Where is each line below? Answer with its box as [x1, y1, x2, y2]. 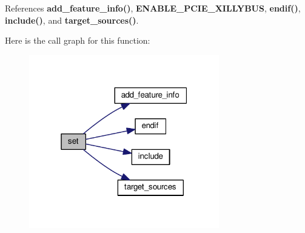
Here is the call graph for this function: [5, 34, 150, 47]
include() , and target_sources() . [5, 13, 139, 26]
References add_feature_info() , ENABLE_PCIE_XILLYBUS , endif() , [5, 2, 301, 14]
